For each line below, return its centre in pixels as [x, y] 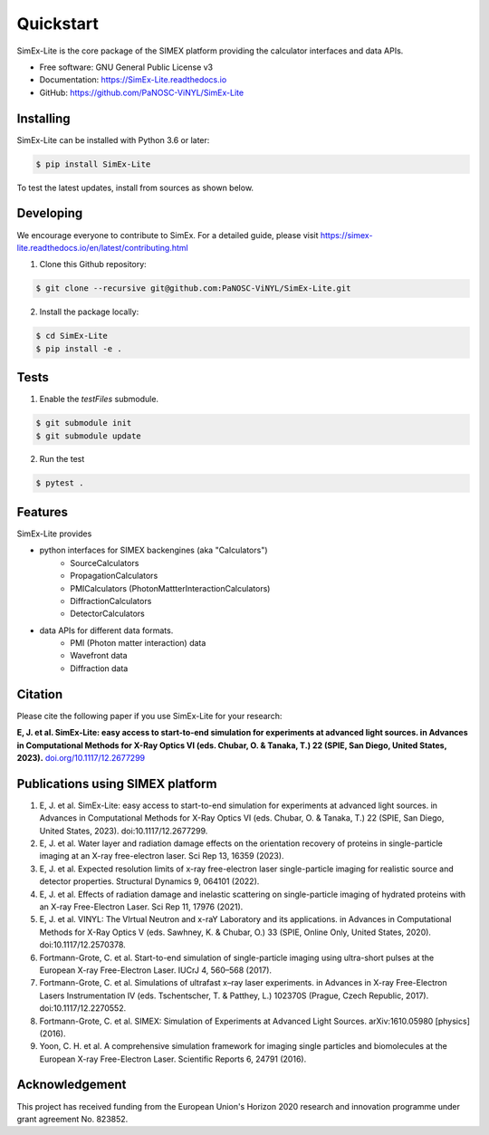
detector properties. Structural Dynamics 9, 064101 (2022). [149, 881]
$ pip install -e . [79, 348]
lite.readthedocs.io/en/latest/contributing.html [103, 247]
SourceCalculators [105, 563]
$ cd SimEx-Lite [72, 336]
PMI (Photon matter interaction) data [138, 643]
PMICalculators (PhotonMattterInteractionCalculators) [170, 588]
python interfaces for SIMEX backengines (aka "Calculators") [153, 550]
